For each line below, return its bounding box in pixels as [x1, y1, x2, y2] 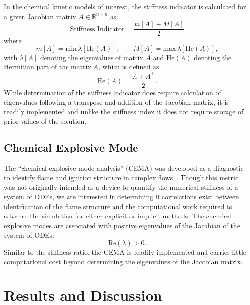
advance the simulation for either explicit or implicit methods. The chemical [4, 211, 232, 221]
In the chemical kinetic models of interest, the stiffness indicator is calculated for [4, 1, 246, 11]
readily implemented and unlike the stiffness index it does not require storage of [4, 106, 244, 116]
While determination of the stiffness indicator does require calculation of [4, 87, 221, 97]
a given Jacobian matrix [4, 11, 76, 21]
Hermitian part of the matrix [4, 62, 91, 72]
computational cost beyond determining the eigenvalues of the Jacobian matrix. [4, 256, 243, 266]
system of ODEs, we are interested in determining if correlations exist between [4, 191, 239, 201]
